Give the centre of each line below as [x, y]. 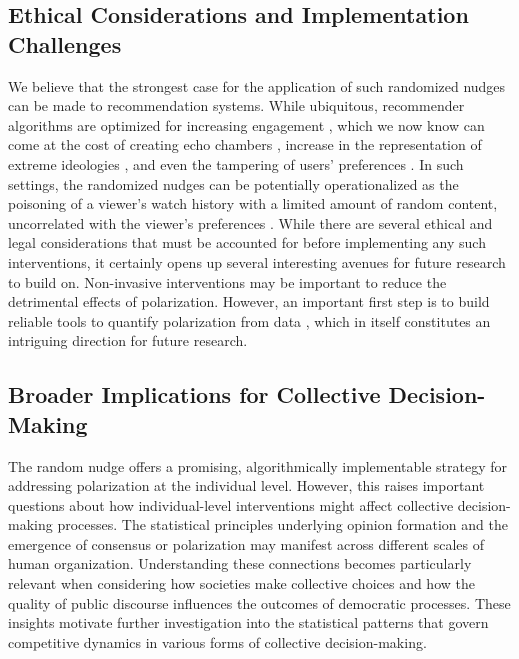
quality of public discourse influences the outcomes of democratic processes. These [259, 602]
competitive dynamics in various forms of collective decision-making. [217, 641]
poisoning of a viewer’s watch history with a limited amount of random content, [253, 203]
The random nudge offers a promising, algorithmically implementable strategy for [258, 465]
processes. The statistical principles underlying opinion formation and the [282, 524]
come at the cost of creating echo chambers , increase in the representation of [245, 144]
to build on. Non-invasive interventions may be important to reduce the [227, 281]
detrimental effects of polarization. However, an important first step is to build [249, 301]
